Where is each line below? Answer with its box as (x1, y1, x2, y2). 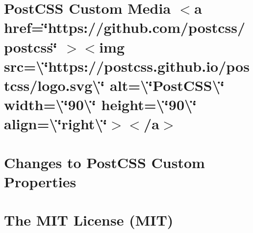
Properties (4, 171, 76, 191)
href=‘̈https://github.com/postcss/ (4, 17, 246, 37)
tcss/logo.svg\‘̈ (4, 75, 105, 95)
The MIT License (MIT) (4, 210, 174, 230)
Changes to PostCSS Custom (4, 152, 205, 172)
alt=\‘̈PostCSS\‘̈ (110, 75, 225, 95)
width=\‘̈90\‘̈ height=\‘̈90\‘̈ (4, 94, 197, 115)
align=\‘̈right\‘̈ (4, 114, 107, 134)
